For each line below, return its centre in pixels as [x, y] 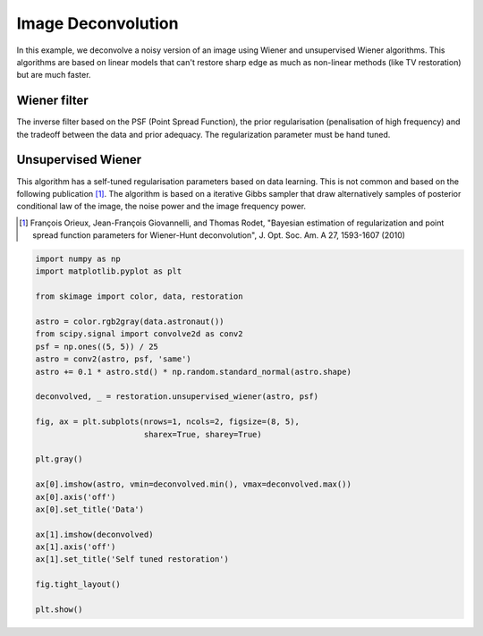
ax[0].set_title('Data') [90, 509]
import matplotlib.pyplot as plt [109, 271]
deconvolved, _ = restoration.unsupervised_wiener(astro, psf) [177, 397]
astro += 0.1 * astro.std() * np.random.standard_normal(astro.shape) [194, 372]
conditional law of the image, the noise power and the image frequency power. [161, 207]
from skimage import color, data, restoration [139, 297]
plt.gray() [59, 459]
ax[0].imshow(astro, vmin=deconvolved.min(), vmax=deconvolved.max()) [194, 484]
